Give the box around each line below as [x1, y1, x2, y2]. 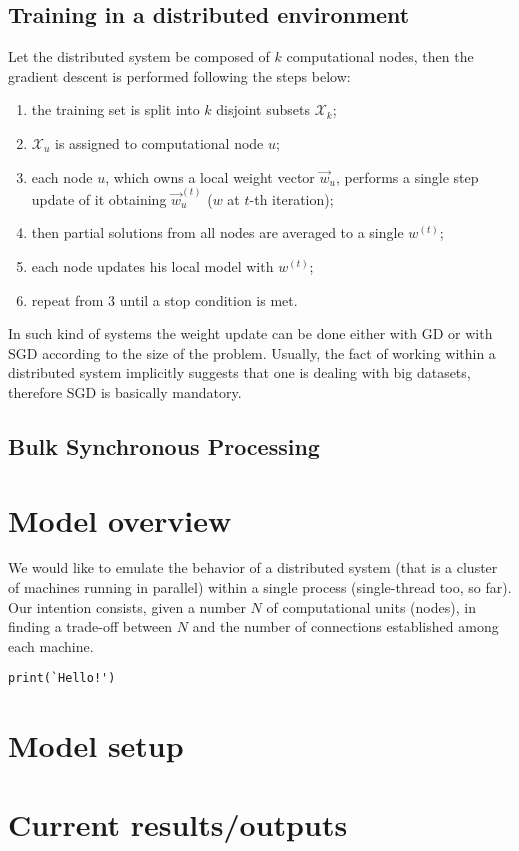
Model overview [8, 499, 232, 540]
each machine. [8, 635, 94, 656]
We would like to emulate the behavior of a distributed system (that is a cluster [8, 557, 498, 578]
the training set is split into [31, 99, 200, 120]
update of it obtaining [31, 188, 167, 209]
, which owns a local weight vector [105, 166, 315, 187]
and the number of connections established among [192, 616, 499, 637]
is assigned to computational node [55, 132, 264, 153]
